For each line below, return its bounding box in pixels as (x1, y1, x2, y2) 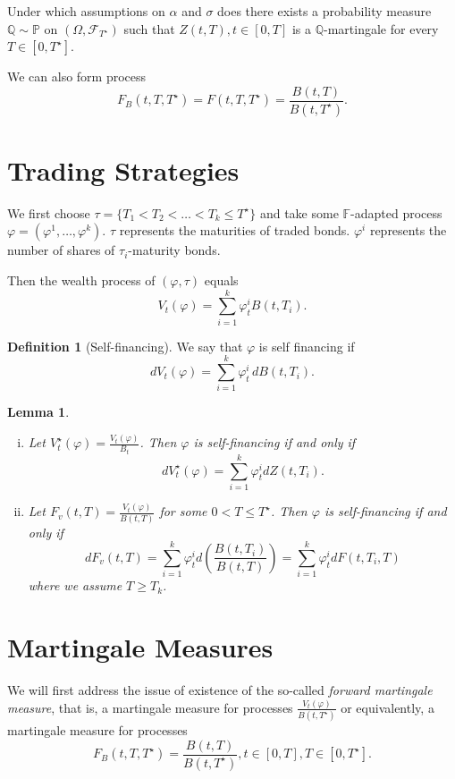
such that (123, 19, 175, 38)
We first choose (7, 203, 90, 222)
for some (159, 502, 207, 521)
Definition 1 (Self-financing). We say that (7, 336, 243, 355)
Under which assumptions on (7, 2, 165, 20)
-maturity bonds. (128, 241, 221, 259)
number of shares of (7, 241, 115, 259)
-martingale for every (324, 19, 439, 38)
